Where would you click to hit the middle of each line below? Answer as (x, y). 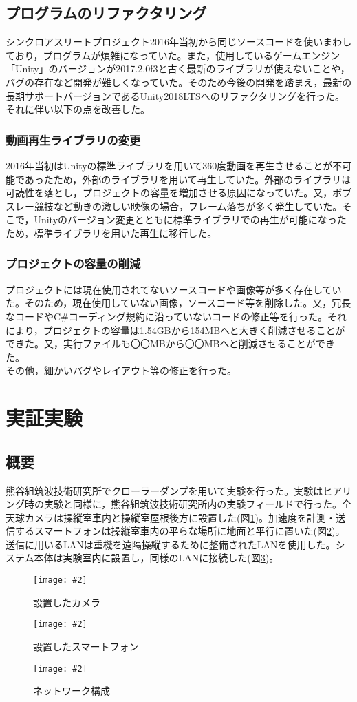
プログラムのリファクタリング (106, 13)
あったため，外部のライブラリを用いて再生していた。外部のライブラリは (188, 179)
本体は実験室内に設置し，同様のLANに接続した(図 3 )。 (156, 558)
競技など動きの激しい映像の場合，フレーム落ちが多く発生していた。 (188, 206)
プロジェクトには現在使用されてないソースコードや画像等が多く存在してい (174, 289)
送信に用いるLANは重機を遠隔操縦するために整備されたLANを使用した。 (171, 544)
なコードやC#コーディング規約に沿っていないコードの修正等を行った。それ (176, 316)
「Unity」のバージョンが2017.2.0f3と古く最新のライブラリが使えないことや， (178, 69)
